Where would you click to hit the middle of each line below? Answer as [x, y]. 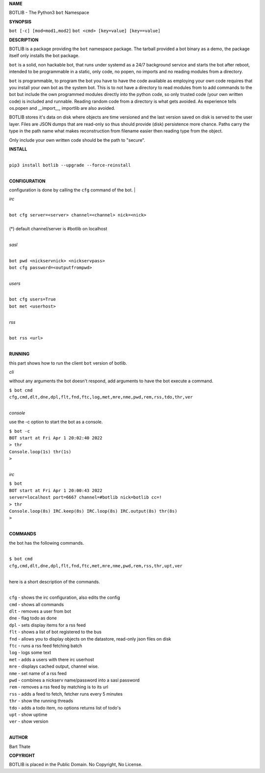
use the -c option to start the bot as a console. [56, 422]
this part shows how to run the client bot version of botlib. [68, 363]
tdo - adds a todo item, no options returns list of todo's [65, 708]
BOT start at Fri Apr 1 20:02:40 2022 [56, 438]
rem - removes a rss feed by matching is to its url [59, 687]
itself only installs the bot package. [44, 56]
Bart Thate [20, 746]
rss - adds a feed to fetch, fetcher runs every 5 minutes [66, 694]
